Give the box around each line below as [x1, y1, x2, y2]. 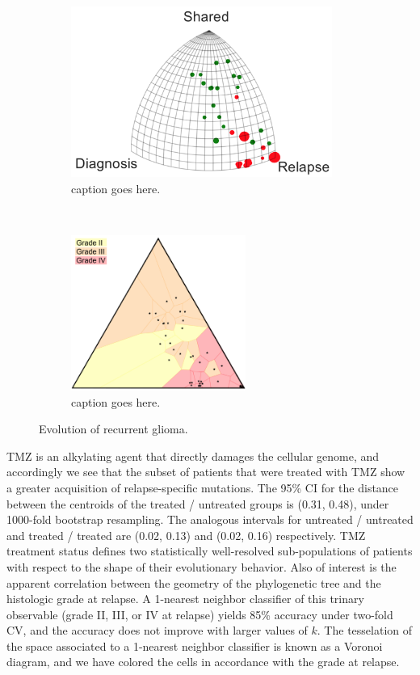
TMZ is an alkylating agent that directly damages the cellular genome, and [6, 447, 380, 464]
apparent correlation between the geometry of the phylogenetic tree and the [6, 574, 381, 591]
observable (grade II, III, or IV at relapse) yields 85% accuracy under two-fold [6, 605, 393, 622]
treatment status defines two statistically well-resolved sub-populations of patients [6, 542, 413, 559]
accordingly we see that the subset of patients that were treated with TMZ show [6, 463, 405, 480]
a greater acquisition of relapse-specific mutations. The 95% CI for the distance [6, 479, 399, 496]
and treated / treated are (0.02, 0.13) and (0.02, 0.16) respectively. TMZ [6, 526, 366, 543]
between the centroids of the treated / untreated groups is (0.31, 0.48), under [6, 495, 389, 512]
